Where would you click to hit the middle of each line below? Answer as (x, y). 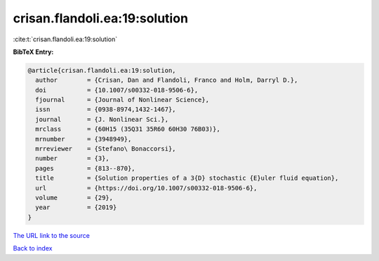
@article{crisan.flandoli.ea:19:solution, (102, 70)
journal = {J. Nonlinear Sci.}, (102, 119)
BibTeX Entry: (33, 52)
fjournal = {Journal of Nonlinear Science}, (122, 100)
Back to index (33, 248)
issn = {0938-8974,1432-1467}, (106, 110)
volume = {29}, (74, 198)
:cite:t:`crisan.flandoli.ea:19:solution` (65, 39)
